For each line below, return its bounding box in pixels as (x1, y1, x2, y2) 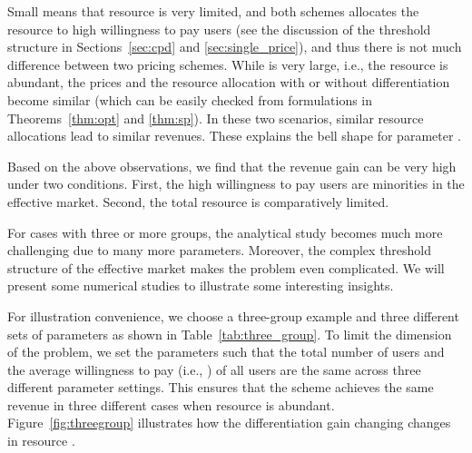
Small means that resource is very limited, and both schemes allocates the (7, 2, 419, 20)
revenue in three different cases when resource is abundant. (7, 395, 335, 414)
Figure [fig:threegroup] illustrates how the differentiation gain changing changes (7, 413, 451, 432)
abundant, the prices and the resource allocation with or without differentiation (7, 73, 450, 92)
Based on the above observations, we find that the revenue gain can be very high (7, 156, 457, 175)
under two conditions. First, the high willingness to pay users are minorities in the (7, 174, 465, 193)
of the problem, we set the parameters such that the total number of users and (7, 342, 445, 361)
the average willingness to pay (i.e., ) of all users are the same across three (7, 359, 421, 379)
